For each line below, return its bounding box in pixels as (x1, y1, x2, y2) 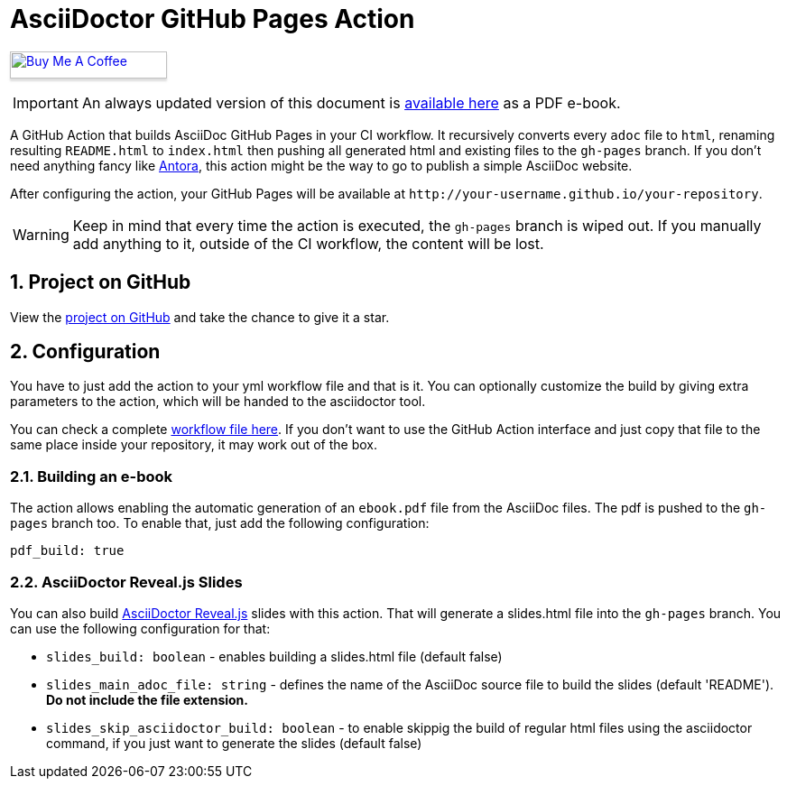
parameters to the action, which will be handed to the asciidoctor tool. (10, 393, 426, 410)
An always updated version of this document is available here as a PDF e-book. (81, 93, 621, 112)
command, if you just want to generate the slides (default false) (46, 735, 422, 751)
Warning (13, 225, 69, 244)
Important (13, 93, 79, 112)
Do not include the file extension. (46, 691, 248, 707)
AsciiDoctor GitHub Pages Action (10, 4, 415, 34)
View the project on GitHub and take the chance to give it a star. (10, 309, 390, 325)
